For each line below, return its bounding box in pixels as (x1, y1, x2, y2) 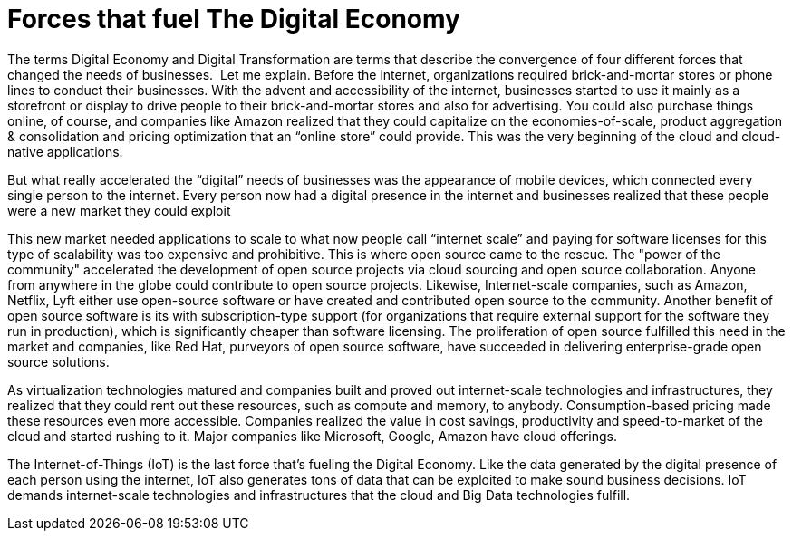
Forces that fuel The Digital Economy (7, 4, 460, 34)
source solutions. (7, 353, 110, 370)
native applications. (7, 143, 123, 159)
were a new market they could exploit (7, 202, 231, 218)
